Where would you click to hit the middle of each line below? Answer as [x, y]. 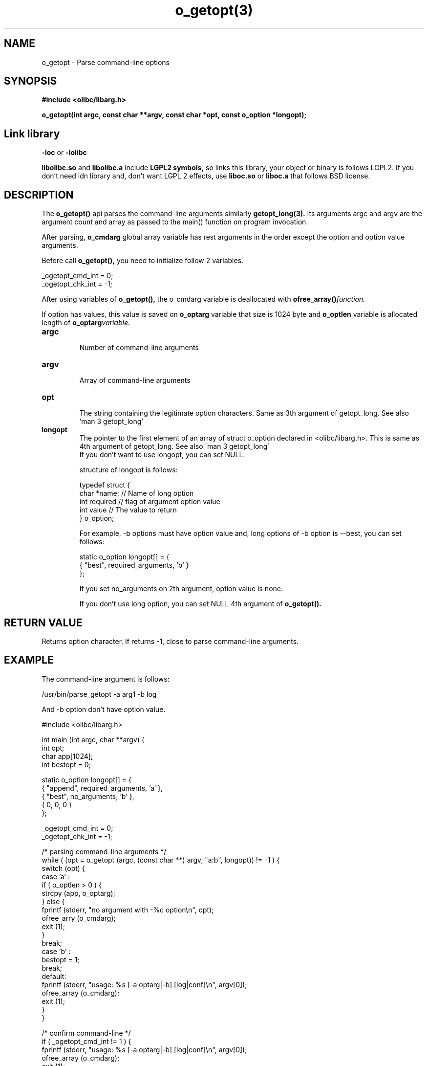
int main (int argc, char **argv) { [93, 739]
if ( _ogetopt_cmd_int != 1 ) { [86, 1041]
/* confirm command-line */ [86, 1033]
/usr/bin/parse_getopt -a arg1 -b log [99, 694]
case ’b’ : [56, 951]
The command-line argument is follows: [106, 679]
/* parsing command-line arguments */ [104, 851]
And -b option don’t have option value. [104, 709]
